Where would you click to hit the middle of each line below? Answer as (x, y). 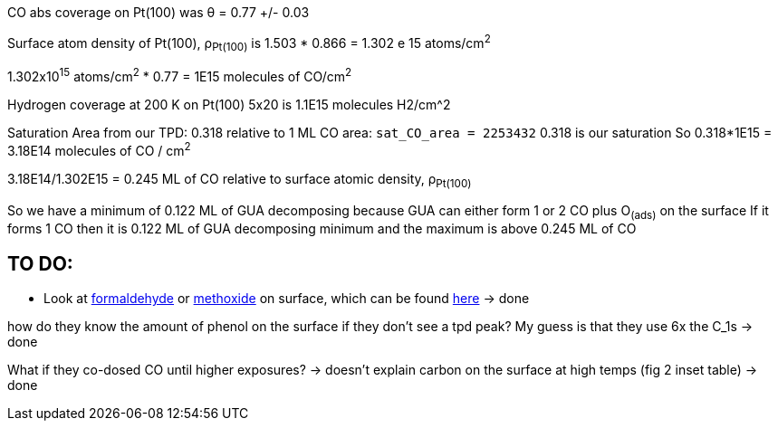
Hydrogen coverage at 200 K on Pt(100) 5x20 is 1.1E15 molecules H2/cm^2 (229, 105)
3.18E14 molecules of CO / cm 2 (99, 149)
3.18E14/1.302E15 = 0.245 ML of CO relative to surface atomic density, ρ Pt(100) (240, 180)
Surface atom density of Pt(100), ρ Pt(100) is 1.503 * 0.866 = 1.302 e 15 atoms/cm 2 (249, 43)
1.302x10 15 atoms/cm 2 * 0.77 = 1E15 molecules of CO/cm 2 (180, 76)
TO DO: (40, 263)
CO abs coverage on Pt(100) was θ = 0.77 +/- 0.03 (158, 12)
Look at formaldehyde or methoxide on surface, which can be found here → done (287, 299)
